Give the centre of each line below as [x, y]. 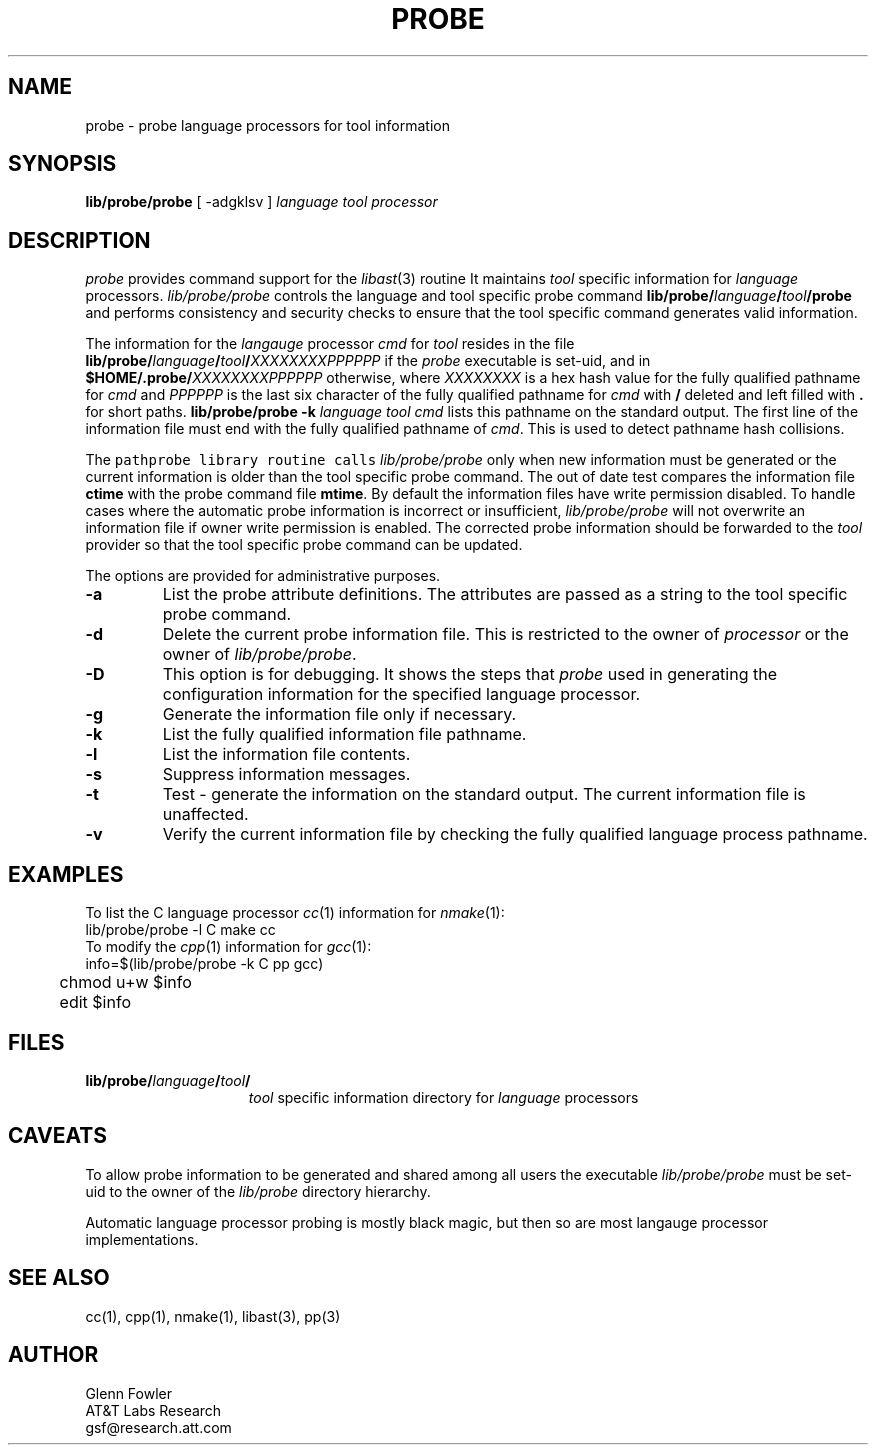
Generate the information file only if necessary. [339, 714]
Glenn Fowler [129, 1393]
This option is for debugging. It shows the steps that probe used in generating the [470, 674]
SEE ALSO [59, 1278]
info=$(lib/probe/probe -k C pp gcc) [204, 964]
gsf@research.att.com [158, 1427]
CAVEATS [57, 1136]
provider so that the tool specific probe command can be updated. [304, 545]
